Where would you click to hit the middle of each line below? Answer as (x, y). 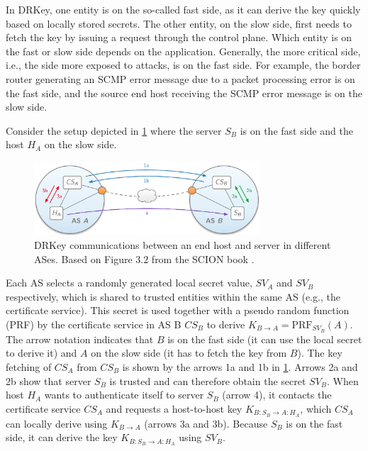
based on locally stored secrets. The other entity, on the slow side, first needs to (179, 23)
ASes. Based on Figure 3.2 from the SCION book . (144, 258)
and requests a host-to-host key (174, 408)
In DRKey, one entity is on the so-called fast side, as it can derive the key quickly (183, 9)
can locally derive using (57, 423)
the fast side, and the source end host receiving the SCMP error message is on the (184, 93)
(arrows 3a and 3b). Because (206, 423)
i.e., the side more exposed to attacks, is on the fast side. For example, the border (183, 65)
